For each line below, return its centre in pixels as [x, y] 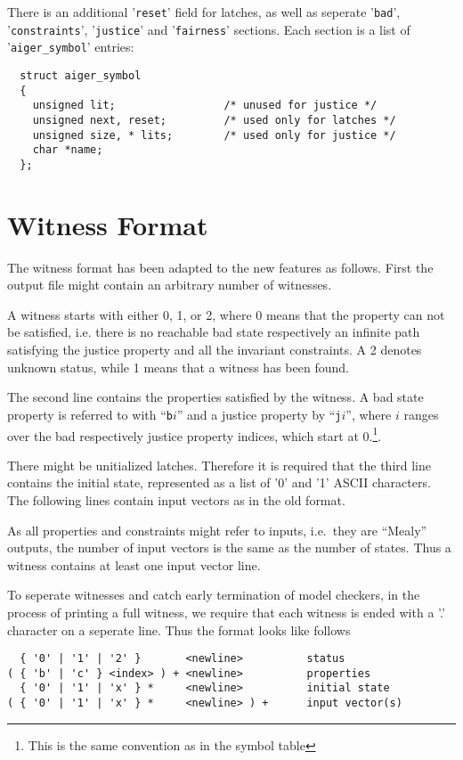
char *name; [68, 150]
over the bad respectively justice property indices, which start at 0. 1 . [195, 434]
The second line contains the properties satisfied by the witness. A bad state [215, 397]
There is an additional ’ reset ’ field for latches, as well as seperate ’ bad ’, [204, 12]
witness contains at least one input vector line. [134, 564]
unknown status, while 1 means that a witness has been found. [178, 367]
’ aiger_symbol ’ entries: [71, 47]
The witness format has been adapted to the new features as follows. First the [220, 267]
